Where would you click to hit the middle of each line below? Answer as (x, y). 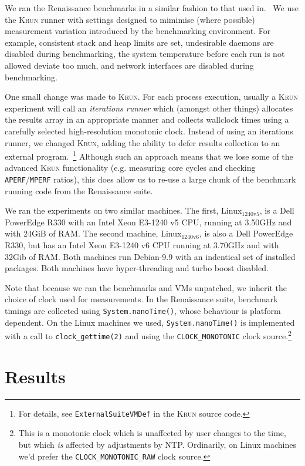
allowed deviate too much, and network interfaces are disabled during (129, 65)
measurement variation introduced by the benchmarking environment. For (138, 31)
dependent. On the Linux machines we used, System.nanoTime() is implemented (150, 322)
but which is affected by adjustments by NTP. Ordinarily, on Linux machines (157, 444)
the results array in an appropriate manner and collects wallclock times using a (147, 119)
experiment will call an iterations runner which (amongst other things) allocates (149, 108)
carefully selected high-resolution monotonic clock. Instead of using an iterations (149, 131)
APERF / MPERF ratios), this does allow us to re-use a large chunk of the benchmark (150, 179)
